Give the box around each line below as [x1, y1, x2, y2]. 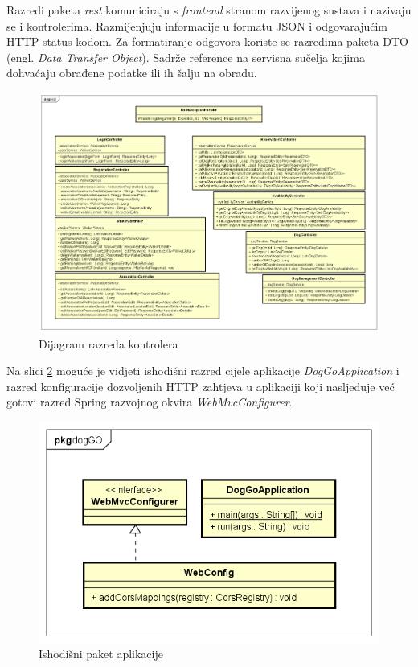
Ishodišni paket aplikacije [39, 645, 163, 662]
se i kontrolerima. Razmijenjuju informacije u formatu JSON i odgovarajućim [6, 17, 387, 34]
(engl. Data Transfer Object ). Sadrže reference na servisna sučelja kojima [6, 48, 365, 65]
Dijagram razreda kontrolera [39, 335, 178, 352]
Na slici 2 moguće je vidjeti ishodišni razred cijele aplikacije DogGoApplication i [6, 362, 400, 379]
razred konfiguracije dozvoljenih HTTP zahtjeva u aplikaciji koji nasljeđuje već [6, 377, 395, 394]
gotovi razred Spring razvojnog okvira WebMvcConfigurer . [6, 393, 293, 410]
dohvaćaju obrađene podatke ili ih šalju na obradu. [6, 64, 257, 81]
